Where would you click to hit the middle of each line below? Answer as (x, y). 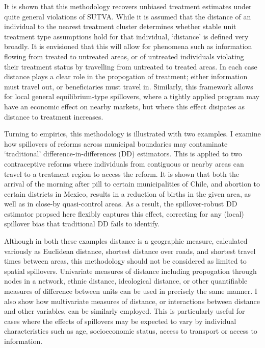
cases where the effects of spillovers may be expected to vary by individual (120, 321)
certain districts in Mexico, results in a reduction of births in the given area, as (128, 193)
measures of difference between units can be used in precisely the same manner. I (131, 291)
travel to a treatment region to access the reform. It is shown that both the (122, 173)
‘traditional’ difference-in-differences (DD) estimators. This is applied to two (123, 154)
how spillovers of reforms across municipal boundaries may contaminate (116, 143)
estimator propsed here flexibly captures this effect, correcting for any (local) (124, 213)
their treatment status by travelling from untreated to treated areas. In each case (131, 66)
